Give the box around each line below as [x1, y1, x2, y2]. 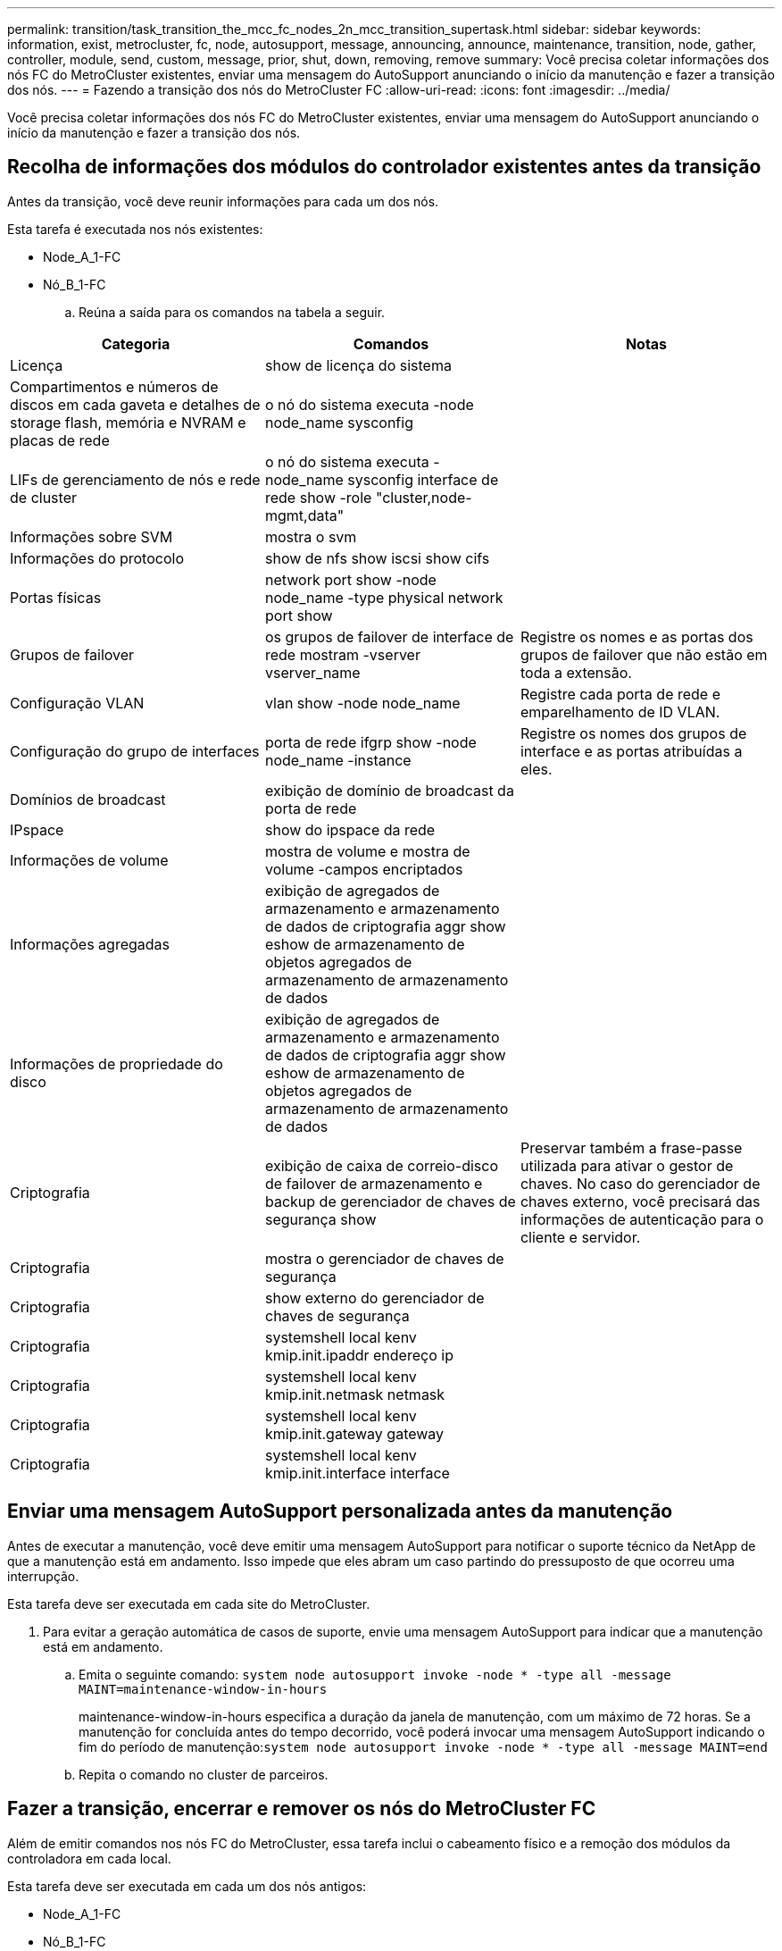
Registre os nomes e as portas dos [520, 627, 753, 646]
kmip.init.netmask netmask [264, 1385, 445, 1403]
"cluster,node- [375, 488, 472, 507]
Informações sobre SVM [10, 527, 173, 546]
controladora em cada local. [7, 1850, 171, 1866]
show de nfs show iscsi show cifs [264, 548, 490, 567]
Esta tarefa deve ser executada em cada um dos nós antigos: [7, 1878, 367, 1894]
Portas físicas [10, 588, 102, 607]
